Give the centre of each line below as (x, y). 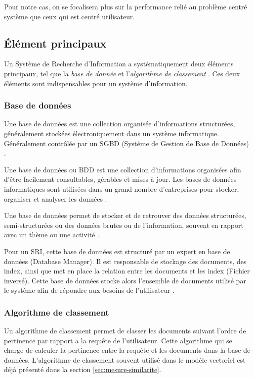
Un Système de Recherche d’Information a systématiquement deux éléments (119, 64)
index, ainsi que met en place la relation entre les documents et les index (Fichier (127, 271)
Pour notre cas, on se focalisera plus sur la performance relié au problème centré (126, 6)
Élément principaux (55, 43)
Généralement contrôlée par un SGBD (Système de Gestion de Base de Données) (127, 143)
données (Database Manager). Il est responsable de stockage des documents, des (125, 261)
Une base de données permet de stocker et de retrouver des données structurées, (125, 215)
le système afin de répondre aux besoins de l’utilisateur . (89, 290)
